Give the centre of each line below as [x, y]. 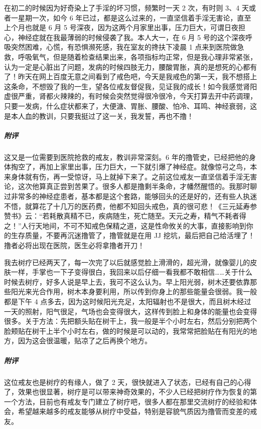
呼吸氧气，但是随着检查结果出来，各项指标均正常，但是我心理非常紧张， [137, 56]
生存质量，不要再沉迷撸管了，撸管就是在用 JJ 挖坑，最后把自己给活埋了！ [133, 235]
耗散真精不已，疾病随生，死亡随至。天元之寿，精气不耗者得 [148, 216]
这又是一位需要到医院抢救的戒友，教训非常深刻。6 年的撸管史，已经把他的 [126, 157]
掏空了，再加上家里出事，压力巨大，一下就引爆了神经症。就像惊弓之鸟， [130, 167]
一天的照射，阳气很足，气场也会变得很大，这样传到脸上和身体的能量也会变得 [130, 311]
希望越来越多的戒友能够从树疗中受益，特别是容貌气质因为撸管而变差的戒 [137, 411]
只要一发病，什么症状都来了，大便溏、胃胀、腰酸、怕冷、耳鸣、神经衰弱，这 [130, 105]
